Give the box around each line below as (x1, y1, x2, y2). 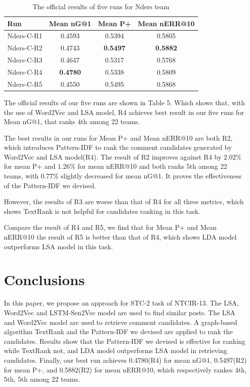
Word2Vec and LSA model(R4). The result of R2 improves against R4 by (4, 151, 222, 161)
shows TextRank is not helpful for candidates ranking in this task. (4, 206, 201, 216)
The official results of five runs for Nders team (32, 1, 170, 11)
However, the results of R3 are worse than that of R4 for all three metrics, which (4, 196, 244, 207)
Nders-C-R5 (7, 79, 43, 89)
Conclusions (4, 270, 85, 290)
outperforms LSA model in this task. (4, 241, 113, 251)
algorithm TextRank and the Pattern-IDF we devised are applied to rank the (4, 326, 233, 337)
